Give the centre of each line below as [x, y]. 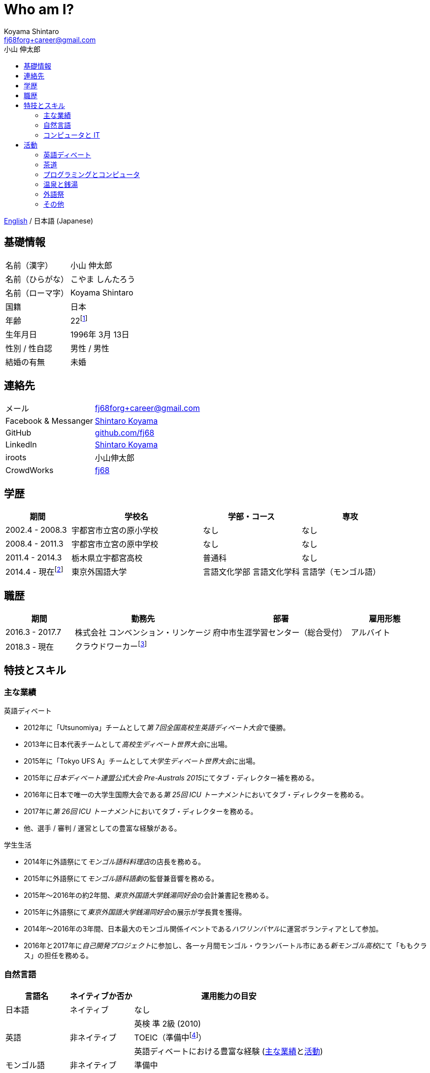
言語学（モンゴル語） [341, 572]
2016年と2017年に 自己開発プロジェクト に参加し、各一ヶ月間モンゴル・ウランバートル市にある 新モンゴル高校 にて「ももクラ [225, 945]
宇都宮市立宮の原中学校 [115, 544]
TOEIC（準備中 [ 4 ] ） [170, 1037]
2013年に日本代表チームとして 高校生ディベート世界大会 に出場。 [128, 744]
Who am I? [39, 9]
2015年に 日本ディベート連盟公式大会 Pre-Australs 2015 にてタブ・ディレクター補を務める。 [171, 778]
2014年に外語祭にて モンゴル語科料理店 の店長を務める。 [115, 862]
